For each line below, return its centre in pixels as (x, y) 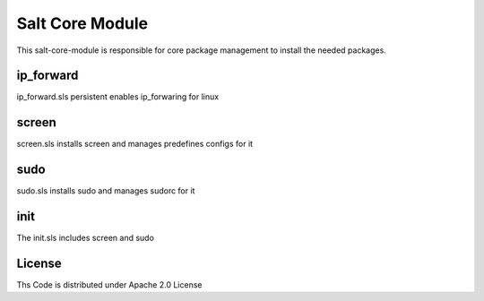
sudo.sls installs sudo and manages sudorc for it (106, 191)
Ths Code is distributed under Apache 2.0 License (109, 285)
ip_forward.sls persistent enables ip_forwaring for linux (118, 97)
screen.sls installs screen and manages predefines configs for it (135, 144)
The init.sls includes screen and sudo (85, 238)
